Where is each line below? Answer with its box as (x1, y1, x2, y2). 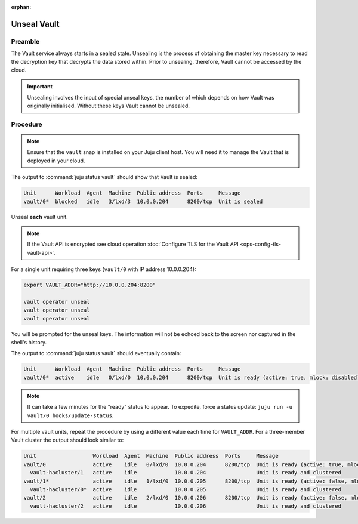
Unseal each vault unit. (11, 213, 68, 220)
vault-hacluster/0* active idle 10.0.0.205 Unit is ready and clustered (30, 486, 341, 492)
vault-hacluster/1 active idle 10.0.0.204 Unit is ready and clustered (30, 469, 341, 476)
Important (27, 83, 53, 90)
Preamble (11, 37, 40, 45)
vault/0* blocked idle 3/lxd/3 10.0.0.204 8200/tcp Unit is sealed (23, 198, 263, 205)
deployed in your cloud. (27, 157, 85, 164)
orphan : (11, 4, 32, 10)
